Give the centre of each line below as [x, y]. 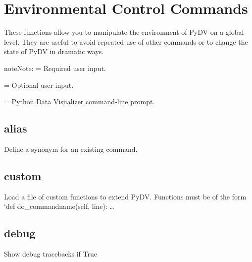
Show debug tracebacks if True [50, 254]
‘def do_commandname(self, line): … [59, 206]
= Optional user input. [39, 85]
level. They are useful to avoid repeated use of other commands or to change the [126, 41]
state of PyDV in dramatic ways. [54, 51]
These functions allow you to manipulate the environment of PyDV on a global [124, 32]
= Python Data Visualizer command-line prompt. [79, 101]
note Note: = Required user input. [55, 68]
